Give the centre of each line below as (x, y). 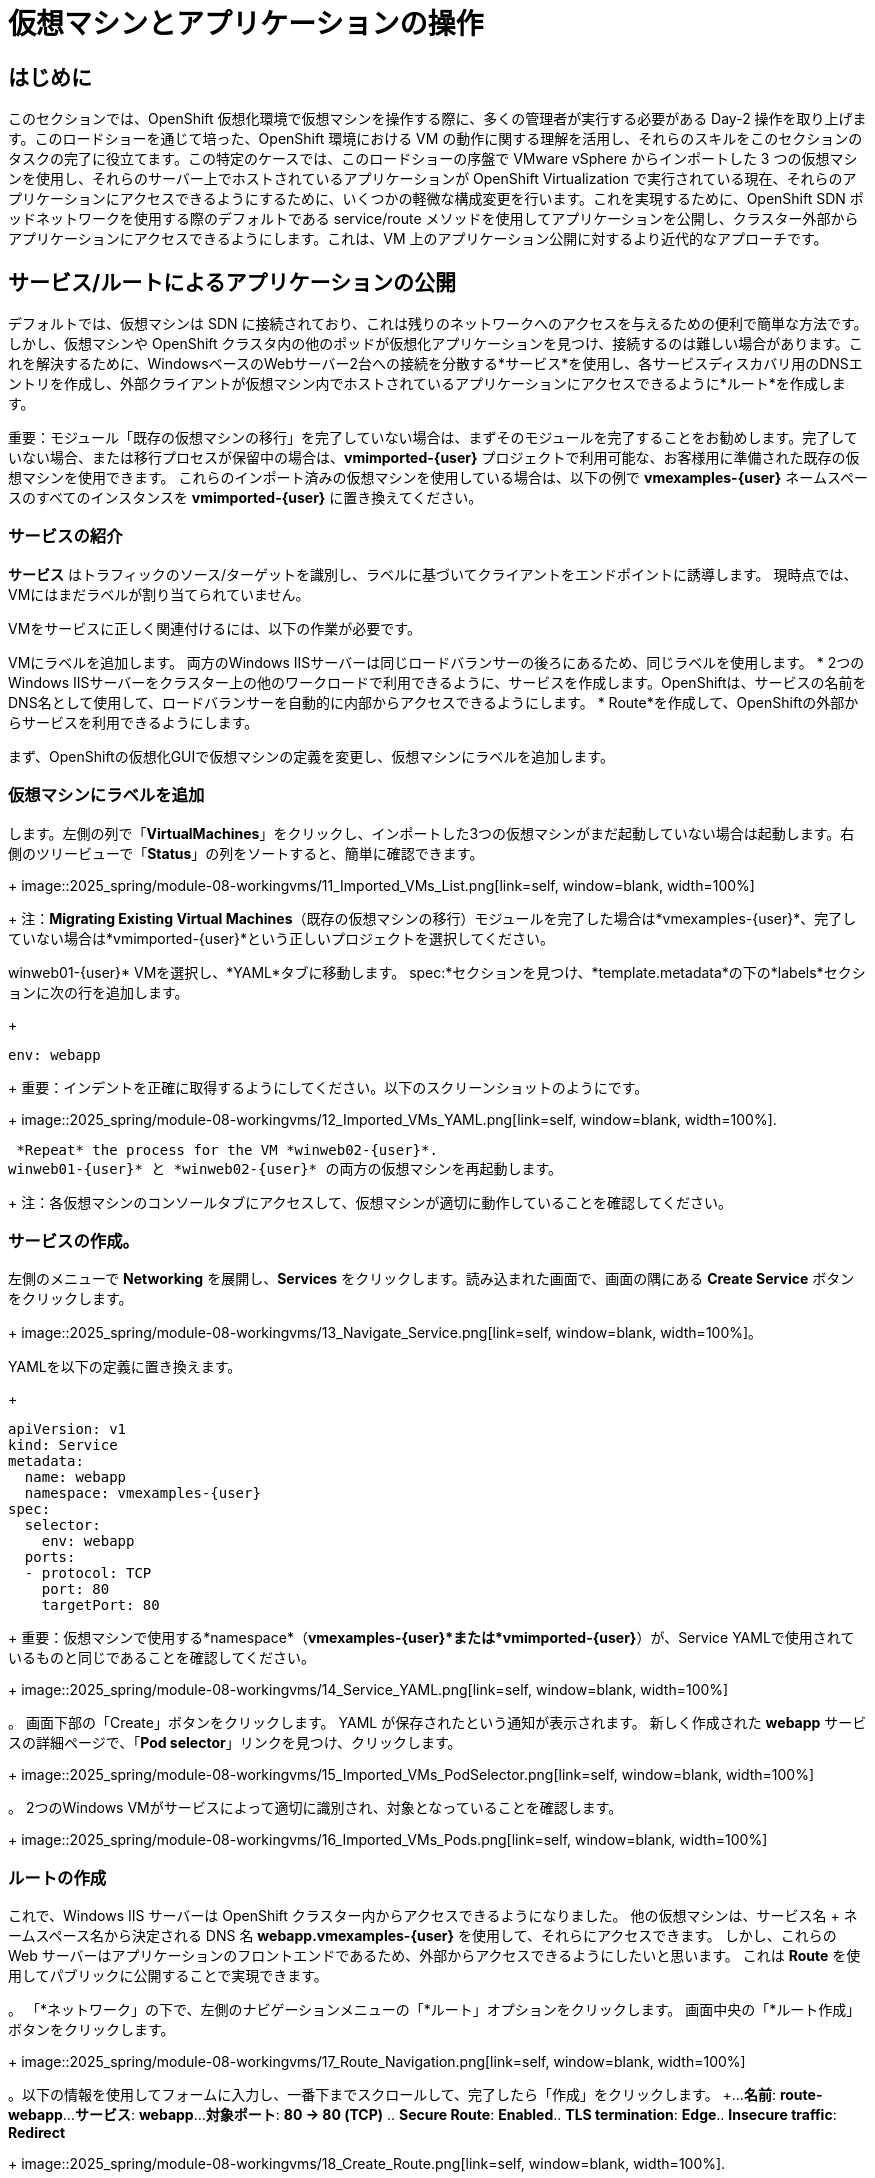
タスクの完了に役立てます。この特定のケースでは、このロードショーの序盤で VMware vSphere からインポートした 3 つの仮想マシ (433, 159)
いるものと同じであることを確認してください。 (162, 1658)
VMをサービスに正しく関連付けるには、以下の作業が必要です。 (214, 628)
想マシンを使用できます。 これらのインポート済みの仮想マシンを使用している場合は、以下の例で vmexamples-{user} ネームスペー (438, 478)
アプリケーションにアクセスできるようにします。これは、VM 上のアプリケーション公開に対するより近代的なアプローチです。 (418, 239)
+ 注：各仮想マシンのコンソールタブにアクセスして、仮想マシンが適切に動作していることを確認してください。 (370, 1202)
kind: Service (63, 1445)
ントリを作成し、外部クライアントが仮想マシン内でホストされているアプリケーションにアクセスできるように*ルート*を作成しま (427, 384)
